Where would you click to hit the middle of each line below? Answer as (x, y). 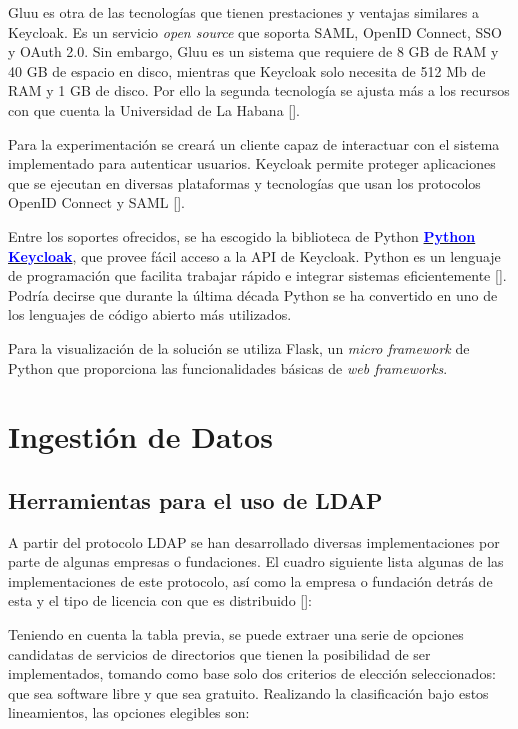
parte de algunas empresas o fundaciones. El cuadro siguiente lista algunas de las (256, 561)
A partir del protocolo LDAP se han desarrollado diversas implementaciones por (254, 541)
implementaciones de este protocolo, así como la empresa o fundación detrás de (250, 580)
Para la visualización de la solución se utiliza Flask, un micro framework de (239, 347)
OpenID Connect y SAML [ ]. (96, 202)
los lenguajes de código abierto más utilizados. (150, 314)
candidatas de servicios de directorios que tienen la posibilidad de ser (219, 653)
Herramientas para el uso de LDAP (195, 499)
